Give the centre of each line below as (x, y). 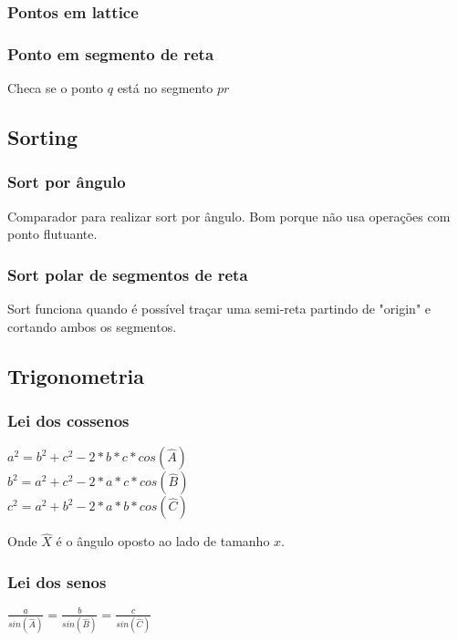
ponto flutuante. (52, 234)
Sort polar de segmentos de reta (128, 274)
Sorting (43, 137)
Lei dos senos (57, 581)
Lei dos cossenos (68, 420)
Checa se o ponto (56, 88)
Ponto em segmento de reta (111, 53)
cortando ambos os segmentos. (92, 326)
